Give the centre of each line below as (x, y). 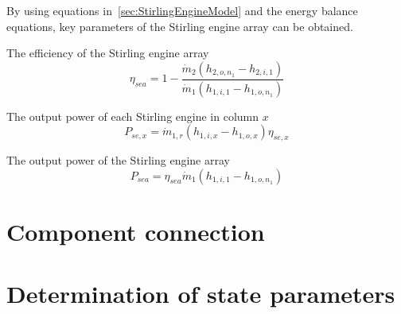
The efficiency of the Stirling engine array (108, 53)
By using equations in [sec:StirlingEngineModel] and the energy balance (182, 10)
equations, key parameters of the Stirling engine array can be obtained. (180, 26)
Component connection (136, 231)
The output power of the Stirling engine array (118, 160)
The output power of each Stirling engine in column (133, 116)
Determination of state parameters (201, 294)
